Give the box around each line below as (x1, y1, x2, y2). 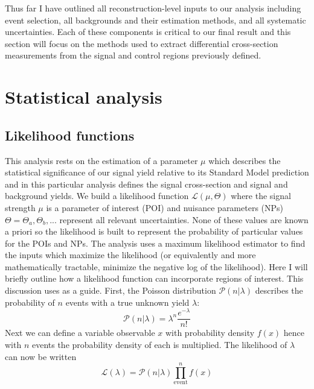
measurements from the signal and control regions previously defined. (5, 49, 261, 62)
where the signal (231, 189, 291, 202)
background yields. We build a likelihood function (5, 189, 189, 202)
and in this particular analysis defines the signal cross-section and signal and (5, 177, 288, 190)
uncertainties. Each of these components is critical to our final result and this (5, 25, 291, 38)
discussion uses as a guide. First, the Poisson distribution (5, 284, 216, 297)
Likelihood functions (5, 125, 135, 144)
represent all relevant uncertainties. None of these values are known (59, 213, 309, 226)
